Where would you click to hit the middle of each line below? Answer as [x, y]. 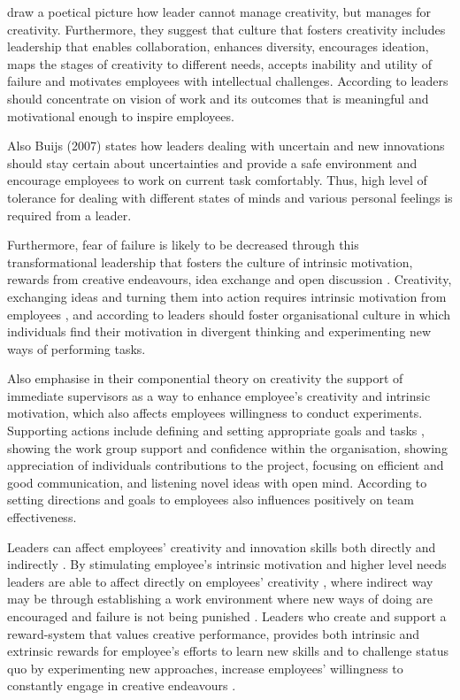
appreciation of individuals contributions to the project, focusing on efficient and [226, 465]
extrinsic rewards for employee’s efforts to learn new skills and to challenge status [228, 651]
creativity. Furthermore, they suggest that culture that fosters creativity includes [226, 29]
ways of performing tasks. [77, 348]
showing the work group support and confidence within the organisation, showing [227, 447]
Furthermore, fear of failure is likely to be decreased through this [183, 245]
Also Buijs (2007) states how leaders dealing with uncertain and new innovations [226, 146]
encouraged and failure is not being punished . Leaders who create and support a [227, 616]
